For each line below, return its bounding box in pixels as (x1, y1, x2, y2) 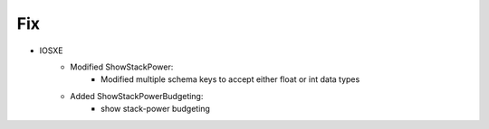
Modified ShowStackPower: (70, 61, 174, 72)
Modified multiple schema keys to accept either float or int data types (101, 74, 360, 85)
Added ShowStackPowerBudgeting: (70, 90, 204, 101)
